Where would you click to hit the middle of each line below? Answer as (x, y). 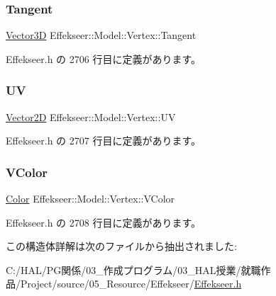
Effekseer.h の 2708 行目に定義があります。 (104, 222)
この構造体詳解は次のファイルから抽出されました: (121, 246)
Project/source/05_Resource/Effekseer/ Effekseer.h (131, 284)
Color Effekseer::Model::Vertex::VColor (90, 199)
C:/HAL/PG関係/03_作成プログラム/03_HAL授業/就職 (133, 269)
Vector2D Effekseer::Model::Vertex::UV (91, 116)
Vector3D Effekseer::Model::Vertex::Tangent (101, 35)
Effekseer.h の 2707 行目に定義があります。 (104, 141)
